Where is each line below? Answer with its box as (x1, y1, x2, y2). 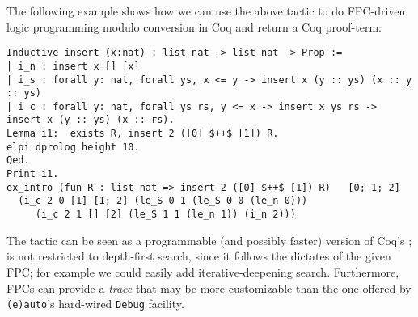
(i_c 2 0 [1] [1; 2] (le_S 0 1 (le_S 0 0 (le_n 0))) (18, 195, 308, 207)
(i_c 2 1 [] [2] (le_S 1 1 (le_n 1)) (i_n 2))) (35, 209, 296, 221)
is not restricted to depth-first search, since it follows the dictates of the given (6, 247, 391, 264)
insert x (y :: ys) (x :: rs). (6, 114, 175, 126)
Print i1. (6, 168, 59, 180)
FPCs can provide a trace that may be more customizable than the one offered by (6, 279, 412, 296)
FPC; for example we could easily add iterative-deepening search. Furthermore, (6, 263, 399, 280)
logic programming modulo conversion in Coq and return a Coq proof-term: (6, 18, 382, 35)
